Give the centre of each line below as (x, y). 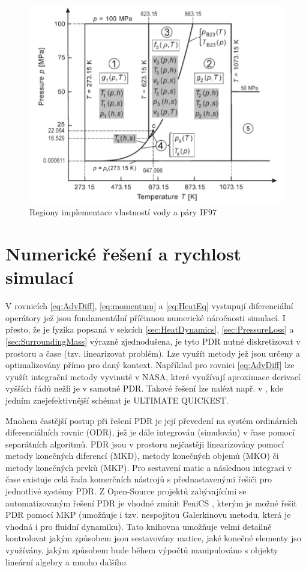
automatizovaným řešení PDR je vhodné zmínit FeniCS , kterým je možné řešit (151, 503)
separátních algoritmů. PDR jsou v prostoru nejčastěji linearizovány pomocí (145, 444)
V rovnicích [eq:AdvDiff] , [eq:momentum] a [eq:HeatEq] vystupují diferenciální (149, 306)
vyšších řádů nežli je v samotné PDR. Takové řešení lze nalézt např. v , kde (144, 388)
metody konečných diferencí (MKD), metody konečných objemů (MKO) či (142, 456)
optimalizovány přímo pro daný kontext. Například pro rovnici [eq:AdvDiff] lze (150, 365)
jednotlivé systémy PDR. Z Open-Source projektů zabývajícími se (126, 491)
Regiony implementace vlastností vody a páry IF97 (123, 212)
